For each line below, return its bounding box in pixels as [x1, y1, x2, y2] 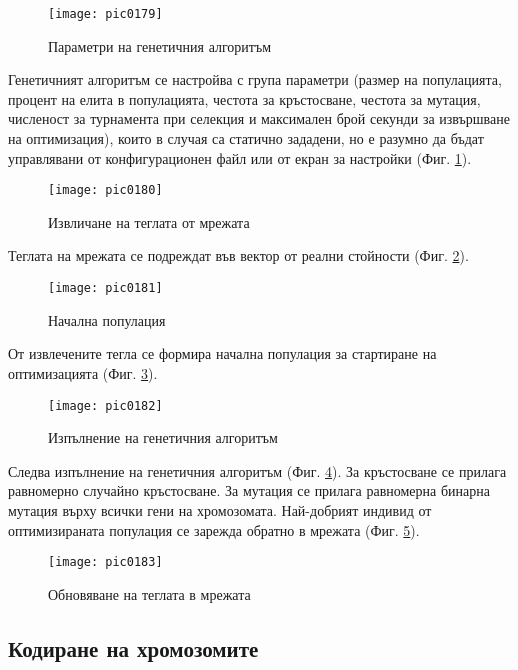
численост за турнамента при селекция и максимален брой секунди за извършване [8, 108, 510, 129]
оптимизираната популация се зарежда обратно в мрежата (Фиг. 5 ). [8, 519, 420, 540]
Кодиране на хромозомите [8, 632, 259, 663]
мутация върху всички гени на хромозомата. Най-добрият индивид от [8, 499, 432, 520]
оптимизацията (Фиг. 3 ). [8, 362, 158, 383]
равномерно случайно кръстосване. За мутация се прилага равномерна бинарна [8, 480, 490, 501]
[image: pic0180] [48, 183, 163, 198]
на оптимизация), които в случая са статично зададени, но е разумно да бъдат [8, 128, 484, 149]
